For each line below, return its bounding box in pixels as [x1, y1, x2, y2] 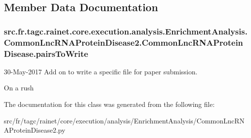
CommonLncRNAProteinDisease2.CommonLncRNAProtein [4, 36, 243, 48]
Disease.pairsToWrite [4, 47, 88, 59]
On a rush [4, 83, 34, 93]
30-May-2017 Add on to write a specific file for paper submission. [4, 66, 198, 76]
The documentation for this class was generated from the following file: [4, 99, 215, 109]
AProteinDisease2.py [4, 125, 65, 135]
